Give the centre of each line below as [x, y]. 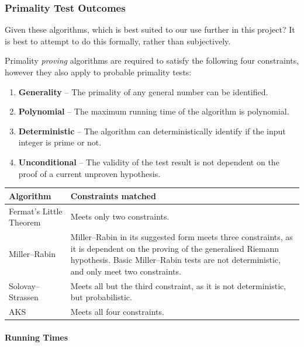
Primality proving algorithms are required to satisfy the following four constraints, [152, 60]
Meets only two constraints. [120, 216]
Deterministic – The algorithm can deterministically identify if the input [152, 131]
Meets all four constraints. [117, 311]
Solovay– [24, 285]
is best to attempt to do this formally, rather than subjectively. [118, 41]
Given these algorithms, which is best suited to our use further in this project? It [150, 30]
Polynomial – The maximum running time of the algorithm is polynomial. [154, 111]
